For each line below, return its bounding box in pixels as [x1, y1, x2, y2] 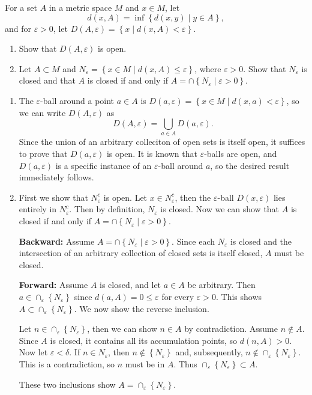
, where [194, 62, 221, 75]
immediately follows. [19, 171, 94, 183]
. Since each [172, 234, 215, 247]
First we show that [19, 191, 88, 203]
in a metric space [49, 1, 112, 13]
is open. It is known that [106, 147, 197, 160]
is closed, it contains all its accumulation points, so [50, 334, 238, 346]
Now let [19, 346, 48, 358]
